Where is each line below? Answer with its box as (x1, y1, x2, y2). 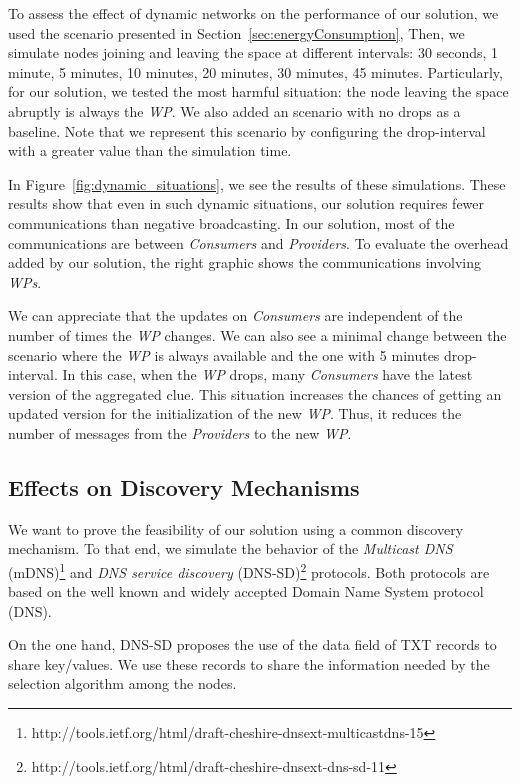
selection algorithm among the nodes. (8, 673, 237, 694)
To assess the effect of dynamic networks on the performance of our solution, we (8, 3, 499, 23)
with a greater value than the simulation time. (8, 140, 292, 161)
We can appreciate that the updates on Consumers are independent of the (8, 305, 463, 326)
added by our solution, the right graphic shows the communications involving (8, 252, 481, 273)
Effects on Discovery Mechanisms (8, 471, 360, 502)
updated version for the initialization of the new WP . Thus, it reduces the (8, 403, 462, 424)
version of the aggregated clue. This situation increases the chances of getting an (8, 383, 502, 404)
